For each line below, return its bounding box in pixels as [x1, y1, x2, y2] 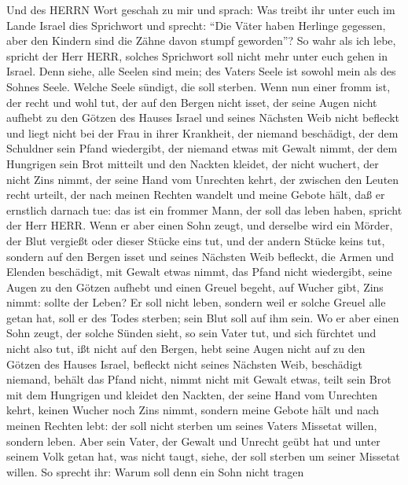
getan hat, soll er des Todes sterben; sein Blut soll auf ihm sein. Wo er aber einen [6, 309, 399, 325]
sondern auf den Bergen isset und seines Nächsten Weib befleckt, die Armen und [6, 248, 395, 264]
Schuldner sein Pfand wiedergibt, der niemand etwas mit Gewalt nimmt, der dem [6, 140, 398, 156]
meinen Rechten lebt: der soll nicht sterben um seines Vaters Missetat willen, [6, 417, 377, 434]
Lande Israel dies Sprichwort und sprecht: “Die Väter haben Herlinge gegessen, [6, 17, 386, 33]
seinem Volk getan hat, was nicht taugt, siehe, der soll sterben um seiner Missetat [6, 448, 400, 465]
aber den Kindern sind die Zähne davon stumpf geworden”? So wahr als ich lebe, [6, 32, 396, 49]
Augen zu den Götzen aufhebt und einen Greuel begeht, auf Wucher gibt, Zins [6, 278, 384, 295]
